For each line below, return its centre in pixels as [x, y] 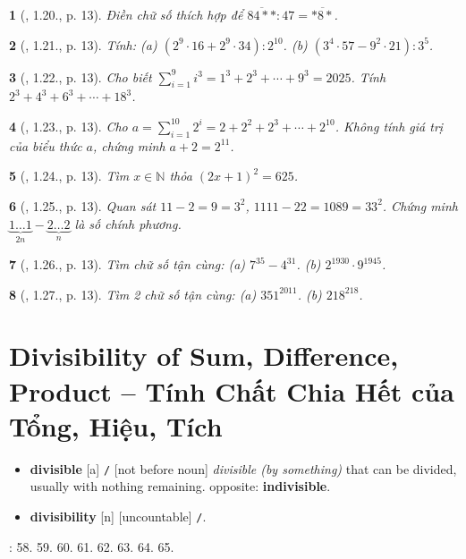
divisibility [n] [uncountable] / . [118, 516]
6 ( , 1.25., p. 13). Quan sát [83, 205]
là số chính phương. [128, 223]
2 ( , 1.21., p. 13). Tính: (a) [83, 44]
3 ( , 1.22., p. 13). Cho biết [80, 76]
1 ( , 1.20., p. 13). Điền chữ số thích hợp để [126, 14]
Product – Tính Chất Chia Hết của [232, 390]
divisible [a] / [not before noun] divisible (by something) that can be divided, [243, 468]
